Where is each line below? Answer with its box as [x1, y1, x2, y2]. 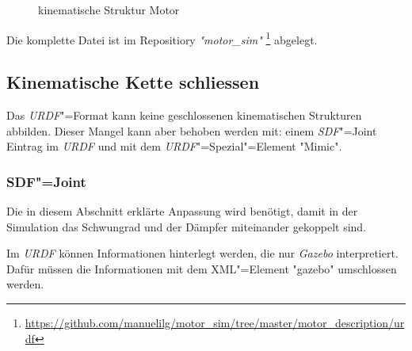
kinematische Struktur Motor [38, 2, 180, 17]
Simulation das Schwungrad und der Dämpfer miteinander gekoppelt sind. [6, 218, 367, 235]
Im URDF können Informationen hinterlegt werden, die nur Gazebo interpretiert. [6, 245, 399, 261]
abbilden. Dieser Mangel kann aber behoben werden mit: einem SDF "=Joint [6, 122, 377, 139]
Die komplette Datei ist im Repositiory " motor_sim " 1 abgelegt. [6, 29, 318, 48]
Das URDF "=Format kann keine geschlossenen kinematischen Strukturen [6, 107, 362, 124]
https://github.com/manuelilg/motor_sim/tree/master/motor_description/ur [25, 315, 405, 331]
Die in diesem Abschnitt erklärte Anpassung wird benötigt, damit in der [6, 203, 358, 219]
